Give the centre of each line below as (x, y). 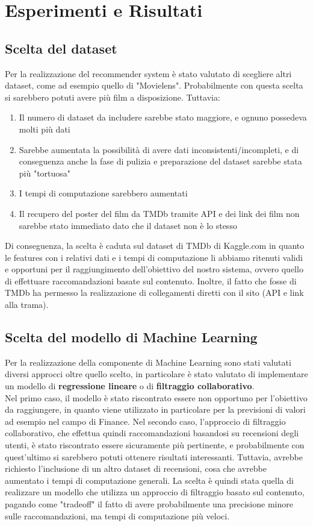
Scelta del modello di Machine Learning (131, 337)
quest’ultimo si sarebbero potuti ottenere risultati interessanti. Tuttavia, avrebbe (154, 456)
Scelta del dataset (61, 48)
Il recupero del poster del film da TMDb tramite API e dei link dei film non (159, 213)
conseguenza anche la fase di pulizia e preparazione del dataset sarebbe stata (160, 161)
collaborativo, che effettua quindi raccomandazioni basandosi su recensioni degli (152, 433)
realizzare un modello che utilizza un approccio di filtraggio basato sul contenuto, (155, 492)
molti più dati (45, 129)
